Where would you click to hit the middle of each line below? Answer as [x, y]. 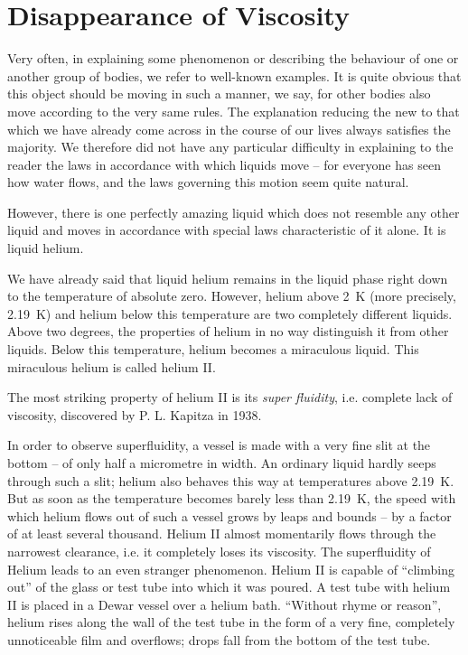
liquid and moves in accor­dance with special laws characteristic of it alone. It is [227, 230]
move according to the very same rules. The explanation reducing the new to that [234, 111]
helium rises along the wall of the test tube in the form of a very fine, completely [231, 622]
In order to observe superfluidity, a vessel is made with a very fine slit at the [219, 445]
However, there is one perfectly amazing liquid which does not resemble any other [234, 212]
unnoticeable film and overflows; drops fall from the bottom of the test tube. [219, 639]
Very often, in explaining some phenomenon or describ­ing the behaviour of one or [233, 58]
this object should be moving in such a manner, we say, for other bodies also [219, 94]
